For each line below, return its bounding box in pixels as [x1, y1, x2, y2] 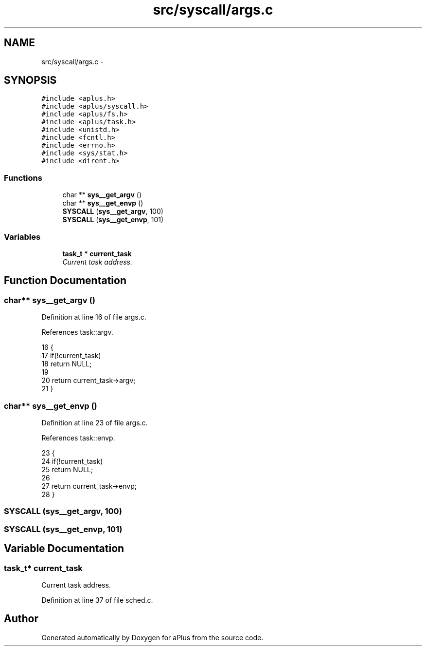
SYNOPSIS [4, 74, 57, 87]
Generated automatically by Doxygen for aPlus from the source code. [41, 633, 264, 642]
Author [4, 612, 38, 625]
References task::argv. [41, 328, 113, 337]
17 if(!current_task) [41, 351, 101, 360]
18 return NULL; [41, 360, 92, 368]
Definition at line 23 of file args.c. [41, 418, 148, 427]
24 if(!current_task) [41, 457, 103, 465]
